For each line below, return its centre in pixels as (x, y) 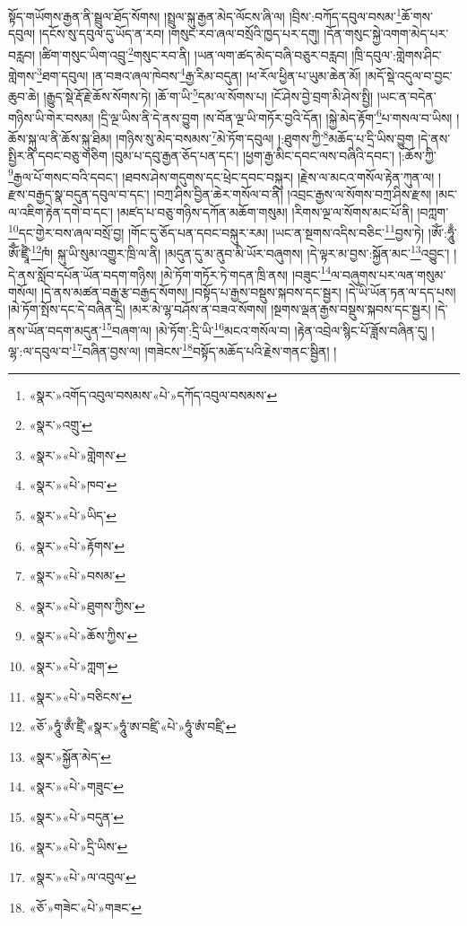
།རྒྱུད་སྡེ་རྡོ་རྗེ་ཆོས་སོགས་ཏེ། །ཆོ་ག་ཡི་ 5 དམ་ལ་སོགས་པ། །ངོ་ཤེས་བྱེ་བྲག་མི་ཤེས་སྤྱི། (208, 95)
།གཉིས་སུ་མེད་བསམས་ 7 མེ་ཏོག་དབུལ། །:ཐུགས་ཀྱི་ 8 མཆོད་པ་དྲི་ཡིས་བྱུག (265, 136)
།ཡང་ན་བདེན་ (406, 96)
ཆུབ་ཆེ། (24, 96)
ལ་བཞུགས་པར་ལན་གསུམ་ (389, 274)
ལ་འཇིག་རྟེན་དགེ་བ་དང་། (61, 211)
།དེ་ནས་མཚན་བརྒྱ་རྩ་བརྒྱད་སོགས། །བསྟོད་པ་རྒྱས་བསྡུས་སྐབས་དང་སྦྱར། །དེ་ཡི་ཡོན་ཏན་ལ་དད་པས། (248, 291)
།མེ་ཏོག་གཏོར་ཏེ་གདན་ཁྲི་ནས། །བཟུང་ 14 (246, 273)
